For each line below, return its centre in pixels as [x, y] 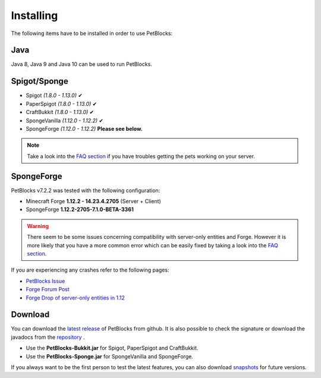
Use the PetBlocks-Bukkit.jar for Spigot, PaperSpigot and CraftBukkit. [112, 348]
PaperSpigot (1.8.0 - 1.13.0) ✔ [62, 103]
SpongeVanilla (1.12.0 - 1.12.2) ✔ [65, 120]
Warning [38, 226]
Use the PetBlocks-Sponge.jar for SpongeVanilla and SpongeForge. [109, 356]
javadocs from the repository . [48, 337]
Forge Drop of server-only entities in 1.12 [75, 298]
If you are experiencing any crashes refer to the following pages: [90, 270]
